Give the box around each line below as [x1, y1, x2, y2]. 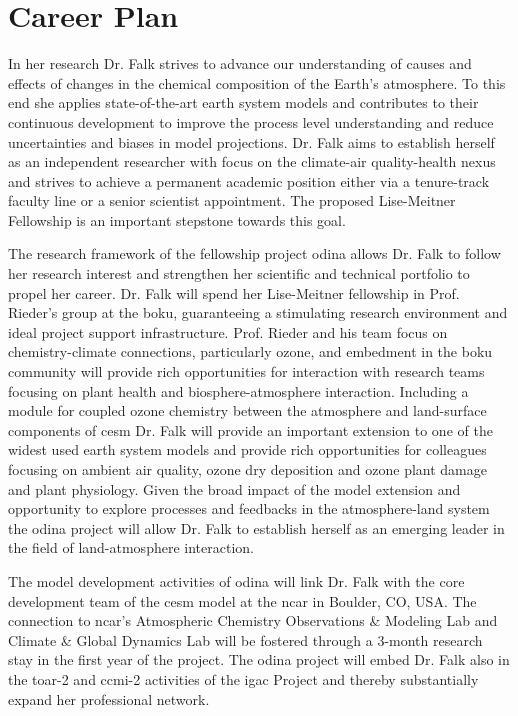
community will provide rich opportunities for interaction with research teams [8, 361, 485, 382]
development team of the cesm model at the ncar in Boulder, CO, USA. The [8, 590, 477, 611]
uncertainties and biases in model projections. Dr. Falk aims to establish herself [8, 131, 495, 152]
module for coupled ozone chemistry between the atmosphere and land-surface [8, 400, 487, 421]
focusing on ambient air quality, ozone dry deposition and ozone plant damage [8, 459, 487, 479]
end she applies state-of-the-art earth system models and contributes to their [8, 92, 479, 113]
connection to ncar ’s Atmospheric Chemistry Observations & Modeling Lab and [8, 610, 498, 631]
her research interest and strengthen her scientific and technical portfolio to [8, 263, 470, 284]
